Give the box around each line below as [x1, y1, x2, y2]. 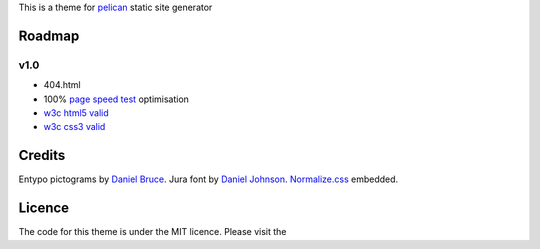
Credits [18, 147, 66, 164]
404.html [43, 79, 81, 91]
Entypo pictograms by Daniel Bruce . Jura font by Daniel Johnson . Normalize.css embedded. [18, 173, 399, 185]
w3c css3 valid [43, 121, 106, 133]
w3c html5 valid [43, 106, 109, 119]
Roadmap [18, 27, 80, 44]
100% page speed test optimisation [43, 93, 190, 105]
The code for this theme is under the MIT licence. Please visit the [18, 226, 287, 238]
